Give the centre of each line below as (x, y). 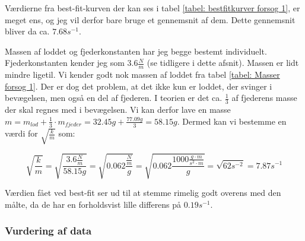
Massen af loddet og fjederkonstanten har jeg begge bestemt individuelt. (136, 51)
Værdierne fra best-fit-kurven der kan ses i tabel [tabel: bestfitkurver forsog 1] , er (152, 8)
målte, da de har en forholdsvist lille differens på (93, 204)
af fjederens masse (264, 98)
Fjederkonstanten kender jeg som (65, 63)
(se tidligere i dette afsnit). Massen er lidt (223, 63)
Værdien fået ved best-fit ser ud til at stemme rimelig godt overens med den (143, 193)
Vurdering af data (48, 231)
